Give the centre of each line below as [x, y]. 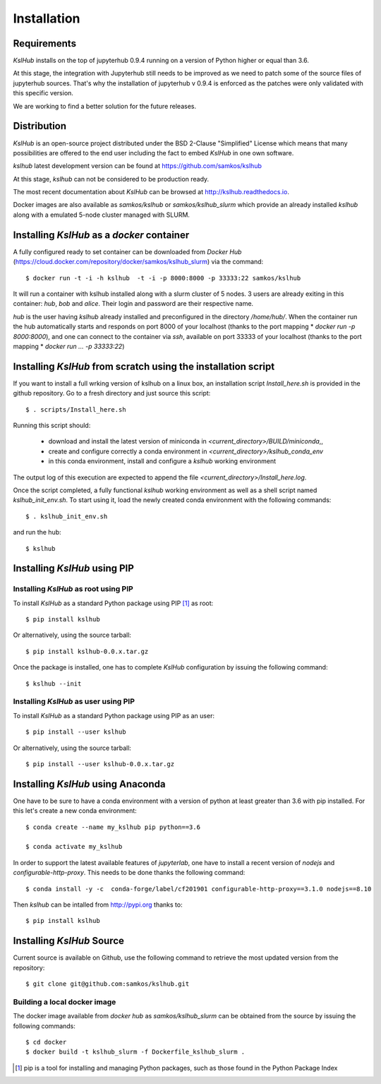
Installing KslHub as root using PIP [73, 589]
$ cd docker [46, 1042]
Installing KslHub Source [69, 941]
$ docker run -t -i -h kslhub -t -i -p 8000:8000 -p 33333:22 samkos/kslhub [163, 278]
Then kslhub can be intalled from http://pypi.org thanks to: [98, 905]
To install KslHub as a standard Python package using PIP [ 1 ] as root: [113, 603]
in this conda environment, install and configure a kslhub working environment [162, 461]
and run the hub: [37, 532]
